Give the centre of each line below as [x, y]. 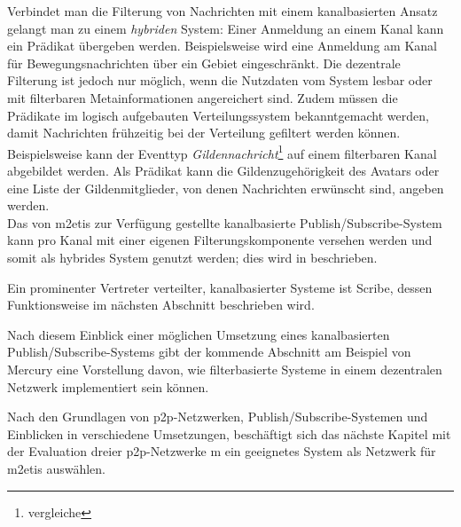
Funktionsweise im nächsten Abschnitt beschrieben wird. [161, 305]
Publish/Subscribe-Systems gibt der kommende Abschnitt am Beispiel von [209, 352]
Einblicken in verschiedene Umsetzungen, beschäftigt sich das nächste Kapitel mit [229, 433]
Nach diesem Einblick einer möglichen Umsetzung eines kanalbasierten [199, 334]
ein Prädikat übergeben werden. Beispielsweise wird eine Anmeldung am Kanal [222, 46]
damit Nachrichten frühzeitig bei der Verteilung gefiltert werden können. [204, 133]
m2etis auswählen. [56, 468]
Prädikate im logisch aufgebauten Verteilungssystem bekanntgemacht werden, [218, 115]
